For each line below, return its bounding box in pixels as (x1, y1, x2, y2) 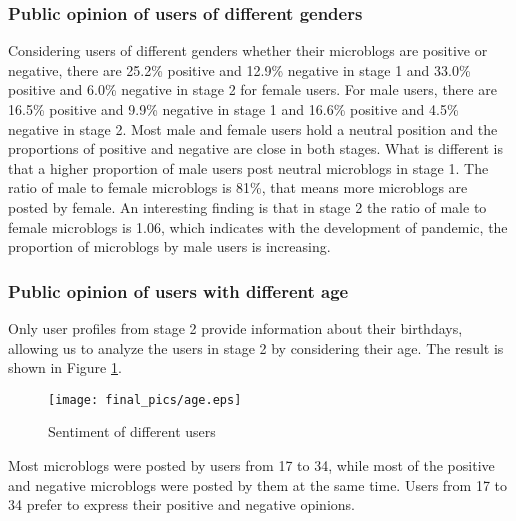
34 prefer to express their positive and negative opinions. (8, 494, 355, 515)
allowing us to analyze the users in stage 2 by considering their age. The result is (8, 337, 504, 358)
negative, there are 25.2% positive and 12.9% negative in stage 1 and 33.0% (8, 59, 471, 80)
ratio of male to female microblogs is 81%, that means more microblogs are (8, 177, 468, 198)
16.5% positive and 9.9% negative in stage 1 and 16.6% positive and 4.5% (8, 99, 459, 119)
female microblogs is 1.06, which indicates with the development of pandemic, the (8, 216, 508, 237)
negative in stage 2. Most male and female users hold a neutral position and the (8, 118, 498, 139)
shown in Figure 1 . (8, 357, 122, 378)
